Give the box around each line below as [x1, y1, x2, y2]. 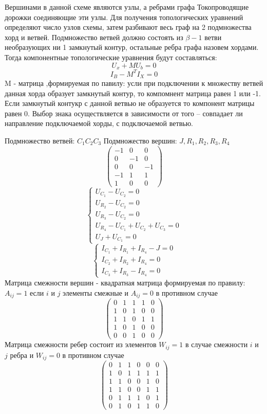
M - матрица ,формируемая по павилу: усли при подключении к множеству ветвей [5, 77, 263, 88]
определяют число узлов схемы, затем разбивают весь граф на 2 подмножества [5, 22, 252, 32]
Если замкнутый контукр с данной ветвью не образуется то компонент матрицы [5, 98, 255, 109]
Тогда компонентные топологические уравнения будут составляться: [5, 51, 217, 62]
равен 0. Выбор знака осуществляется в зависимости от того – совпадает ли [5, 107, 243, 118]
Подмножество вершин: [103, 135, 177, 146]
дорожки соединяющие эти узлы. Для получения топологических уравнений [5, 11, 243, 22]
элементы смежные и [63, 287, 129, 298]
